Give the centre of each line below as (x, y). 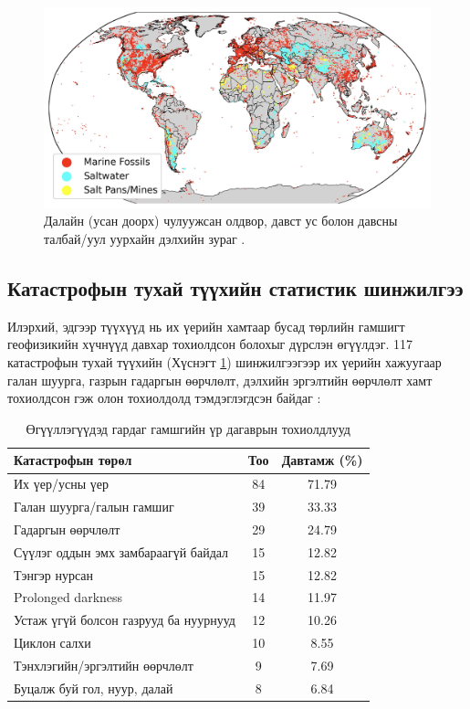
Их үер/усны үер (61, 484)
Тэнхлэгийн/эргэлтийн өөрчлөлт (104, 665)
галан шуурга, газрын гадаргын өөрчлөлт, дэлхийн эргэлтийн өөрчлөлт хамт (220, 380)
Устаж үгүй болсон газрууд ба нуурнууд (125, 620)
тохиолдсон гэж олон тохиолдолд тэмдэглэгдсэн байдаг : (164, 398)
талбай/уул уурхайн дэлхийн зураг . (145, 239)
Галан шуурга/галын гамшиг (94, 507)
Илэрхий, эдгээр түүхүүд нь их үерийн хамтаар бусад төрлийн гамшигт (206, 326)
